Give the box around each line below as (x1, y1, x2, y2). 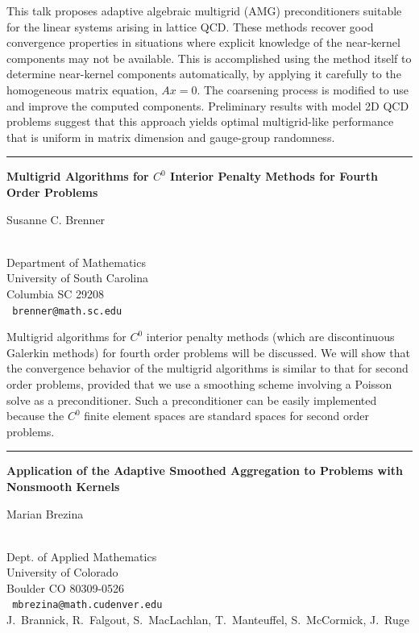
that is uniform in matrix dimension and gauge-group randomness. (6, 128, 335, 145)
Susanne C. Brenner (6, 210, 106, 227)
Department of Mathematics (6, 253, 146, 270)
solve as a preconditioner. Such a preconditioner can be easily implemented (6, 391, 377, 408)
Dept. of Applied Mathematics (6, 548, 157, 564)
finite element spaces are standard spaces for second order (84, 407, 369, 424)
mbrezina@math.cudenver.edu (12, 599, 163, 611)
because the (6, 407, 64, 424)
